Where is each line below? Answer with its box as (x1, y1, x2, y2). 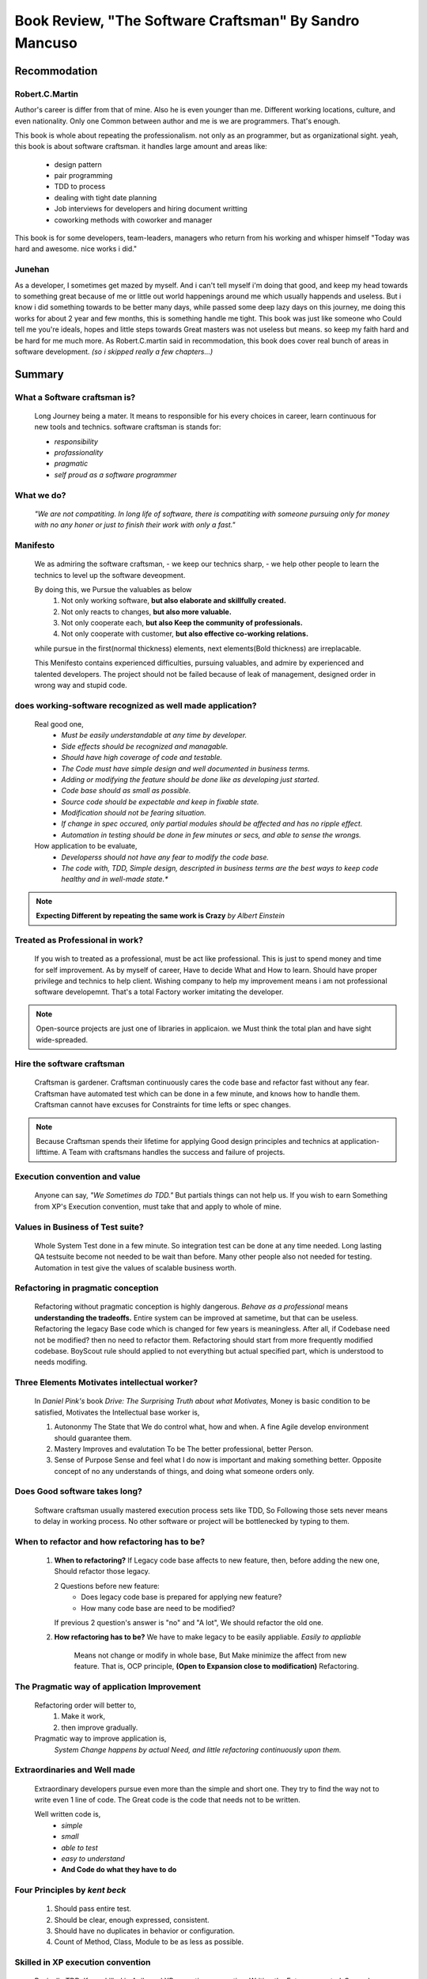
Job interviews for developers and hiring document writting (54, 204, 248, 214)
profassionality (54, 448, 104, 458)
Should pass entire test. (54, 1904, 132, 1913)
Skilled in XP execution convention (14, 1957, 151, 1968)
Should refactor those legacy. (54, 1567, 150, 1576)
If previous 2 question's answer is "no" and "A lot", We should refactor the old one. (54, 1617, 323, 1627)
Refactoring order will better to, (34, 1700, 137, 1710)
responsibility (54, 436, 99, 446)
